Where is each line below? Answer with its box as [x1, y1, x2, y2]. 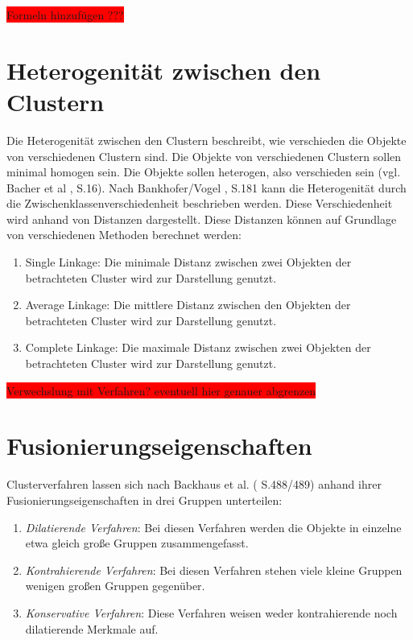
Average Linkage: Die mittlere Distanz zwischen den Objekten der [25, 296, 351, 313]
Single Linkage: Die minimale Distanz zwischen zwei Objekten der [25, 254, 352, 270]
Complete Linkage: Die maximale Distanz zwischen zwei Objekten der [25, 339, 371, 356]
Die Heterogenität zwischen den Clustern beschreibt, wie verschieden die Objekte [6, 131, 407, 148]
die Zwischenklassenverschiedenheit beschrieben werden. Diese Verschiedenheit [6, 195, 393, 212]
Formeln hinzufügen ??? [6, 6, 124, 23]
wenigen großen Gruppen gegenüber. [25, 577, 205, 594]
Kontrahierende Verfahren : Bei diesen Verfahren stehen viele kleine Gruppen [25, 561, 403, 578]
